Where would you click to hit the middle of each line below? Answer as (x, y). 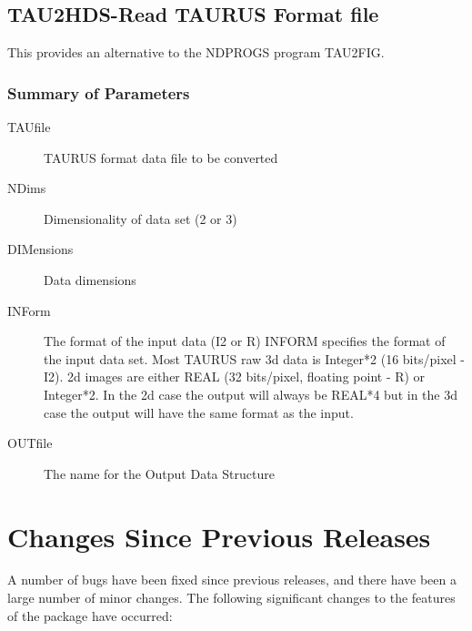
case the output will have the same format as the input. (199, 412)
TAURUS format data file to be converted (161, 157)
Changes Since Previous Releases (219, 536)
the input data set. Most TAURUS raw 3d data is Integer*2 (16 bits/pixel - (254, 358)
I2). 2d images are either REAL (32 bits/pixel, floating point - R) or (235, 377)
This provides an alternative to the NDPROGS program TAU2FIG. (196, 52)
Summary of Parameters (99, 92)
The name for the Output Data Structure (159, 473)
